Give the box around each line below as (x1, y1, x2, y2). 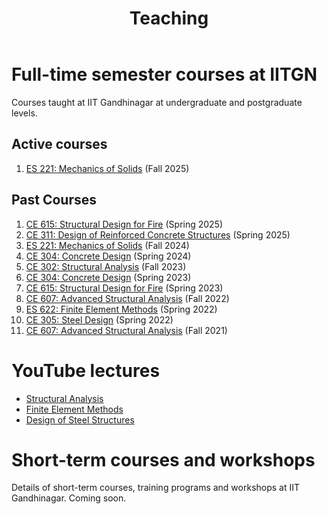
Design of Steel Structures (25, 413, 135, 426)
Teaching (129, 7, 209, 30)
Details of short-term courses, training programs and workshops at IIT (11, 482, 301, 494)
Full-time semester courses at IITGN (11, 63, 318, 86)
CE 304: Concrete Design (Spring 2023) (25, 271, 192, 283)
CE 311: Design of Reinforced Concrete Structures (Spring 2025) (25, 228, 291, 241)
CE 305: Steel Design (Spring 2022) (25, 313, 174, 326)
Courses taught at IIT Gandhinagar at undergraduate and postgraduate (11, 96, 303, 108)
